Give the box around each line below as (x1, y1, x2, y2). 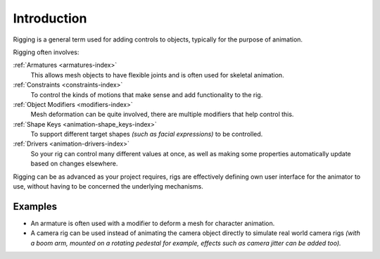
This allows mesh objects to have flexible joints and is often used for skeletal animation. (30, 70, 284, 79)
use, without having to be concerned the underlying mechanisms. (13, 182, 203, 191)
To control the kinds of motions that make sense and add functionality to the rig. (30, 90, 263, 99)
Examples (13, 201, 58, 213)
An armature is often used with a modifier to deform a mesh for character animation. (30, 219, 275, 227)
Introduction (13, 11, 87, 26)
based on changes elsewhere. (30, 159, 118, 168)
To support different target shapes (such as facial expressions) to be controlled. (30, 130, 263, 139)
